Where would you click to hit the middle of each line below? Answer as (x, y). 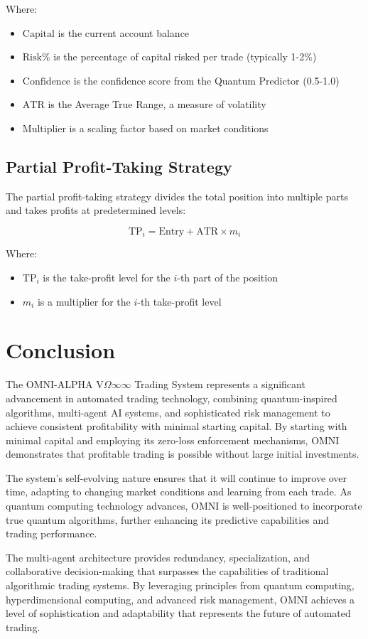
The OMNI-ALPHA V (55, 384)
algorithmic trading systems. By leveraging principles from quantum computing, (180, 585)
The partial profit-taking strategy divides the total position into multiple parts (177, 196)
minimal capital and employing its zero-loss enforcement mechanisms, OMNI (173, 440)
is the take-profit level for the (107, 277)
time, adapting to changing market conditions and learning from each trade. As (179, 492)
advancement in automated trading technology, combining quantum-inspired (172, 398)
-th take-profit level (179, 301)
